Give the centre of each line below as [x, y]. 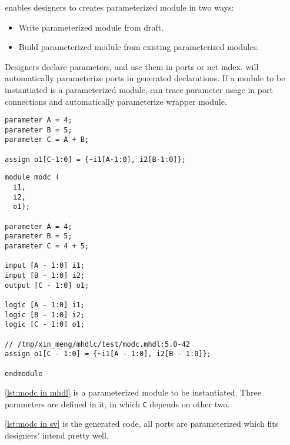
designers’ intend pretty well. [57, 435]
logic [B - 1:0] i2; [45, 315]
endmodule [24, 373]
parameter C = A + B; [47, 140]
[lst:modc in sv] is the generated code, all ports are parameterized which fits [142, 424]
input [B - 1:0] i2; [45, 275]
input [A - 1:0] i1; [45, 266]
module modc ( [32, 177]
